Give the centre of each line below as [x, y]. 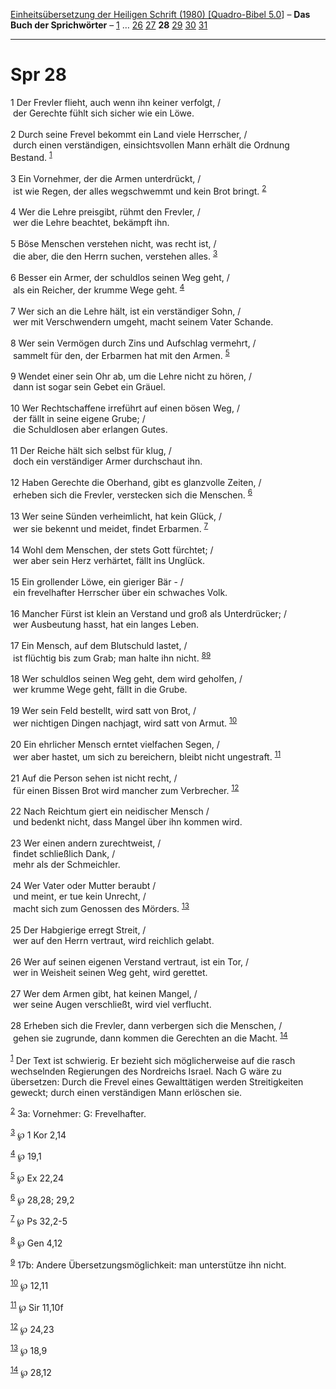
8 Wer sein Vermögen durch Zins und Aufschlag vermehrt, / [133, 343]
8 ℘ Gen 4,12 [36, 1242]
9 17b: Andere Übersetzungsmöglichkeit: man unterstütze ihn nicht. [148, 1264]
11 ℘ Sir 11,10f [37, 1306]
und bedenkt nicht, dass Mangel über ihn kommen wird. [127, 822]
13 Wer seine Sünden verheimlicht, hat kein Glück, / [116, 516]
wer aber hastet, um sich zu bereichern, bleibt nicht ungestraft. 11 [147, 756]
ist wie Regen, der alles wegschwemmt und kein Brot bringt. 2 [139, 190]
